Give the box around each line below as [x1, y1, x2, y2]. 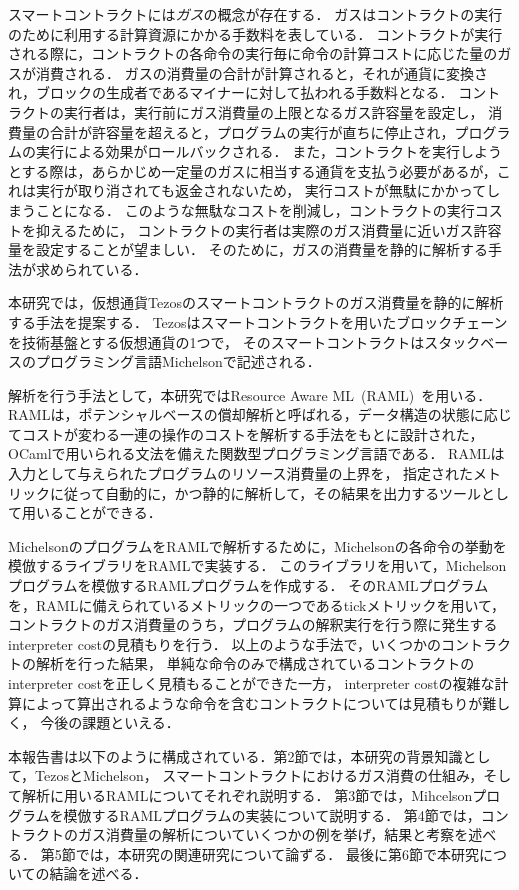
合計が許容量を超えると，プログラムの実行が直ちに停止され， [49, 121, 455, 142]
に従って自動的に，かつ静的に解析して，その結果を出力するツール [49, 482, 481, 503]
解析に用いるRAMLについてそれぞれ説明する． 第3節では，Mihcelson [21, 784, 473, 805]
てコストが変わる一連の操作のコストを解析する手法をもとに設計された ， [8, 423, 484, 444]
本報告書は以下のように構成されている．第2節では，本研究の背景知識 [8, 745, 463, 766]
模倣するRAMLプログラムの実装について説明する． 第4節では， [63, 804, 481, 825]
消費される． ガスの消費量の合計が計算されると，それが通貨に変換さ [35, 62, 489, 83]
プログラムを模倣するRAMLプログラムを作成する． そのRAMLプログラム [8, 575, 489, 596]
